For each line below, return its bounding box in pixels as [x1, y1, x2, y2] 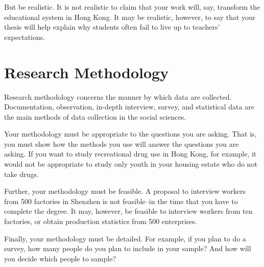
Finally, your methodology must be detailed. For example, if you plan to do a [4, 233, 246, 243]
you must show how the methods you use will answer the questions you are [4, 138, 239, 149]
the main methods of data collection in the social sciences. [4, 111, 186, 122]
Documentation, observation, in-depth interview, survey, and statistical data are [4, 101, 254, 112]
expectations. [4, 31, 45, 42]
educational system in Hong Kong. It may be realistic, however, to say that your [4, 11, 256, 22]
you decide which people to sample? [4, 253, 116, 263]
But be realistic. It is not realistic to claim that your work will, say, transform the [4, 2, 260, 12]
